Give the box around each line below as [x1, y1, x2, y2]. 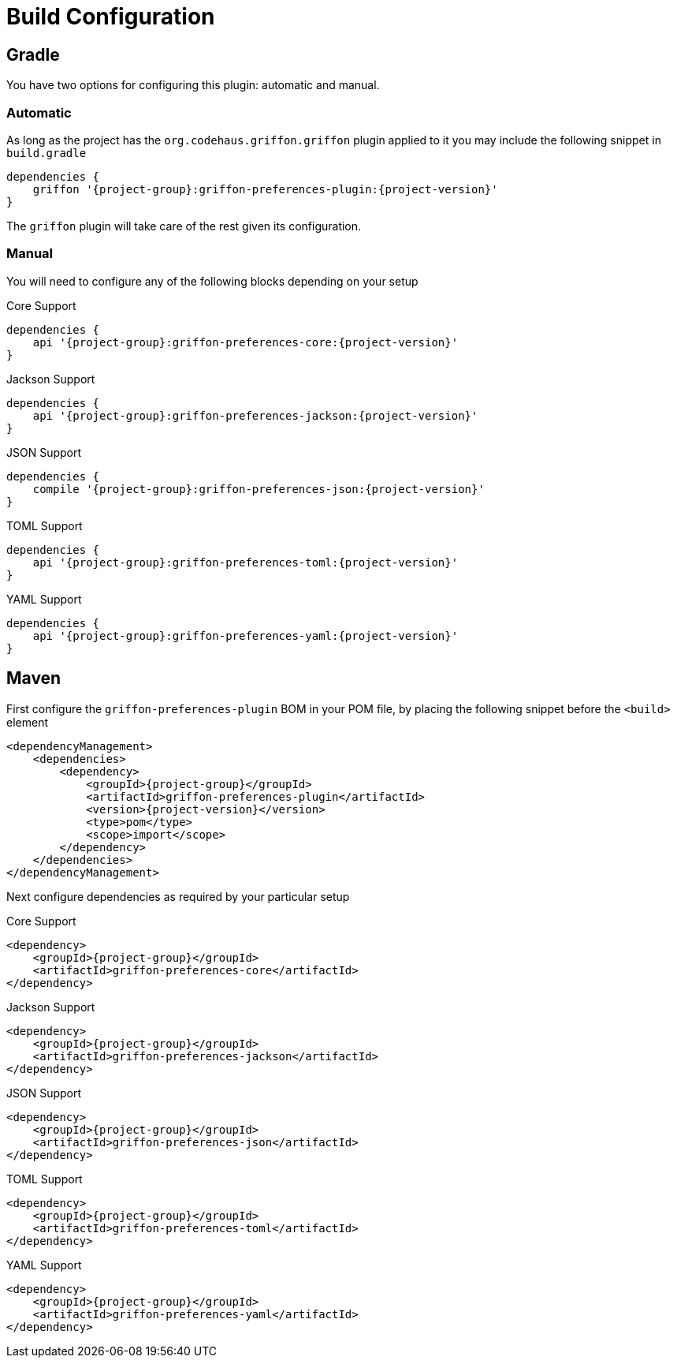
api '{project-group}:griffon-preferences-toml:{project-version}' [32, 555, 459, 569]
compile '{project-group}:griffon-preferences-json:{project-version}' [32, 482, 485, 495]
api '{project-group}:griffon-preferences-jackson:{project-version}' [32, 409, 478, 422]
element [6, 715, 48, 729]
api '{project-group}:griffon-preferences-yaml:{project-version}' [32, 629, 459, 642]
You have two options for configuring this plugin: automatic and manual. [6, 78, 380, 92]
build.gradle [6, 146, 87, 159]
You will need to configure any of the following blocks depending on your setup [6, 274, 418, 288]
